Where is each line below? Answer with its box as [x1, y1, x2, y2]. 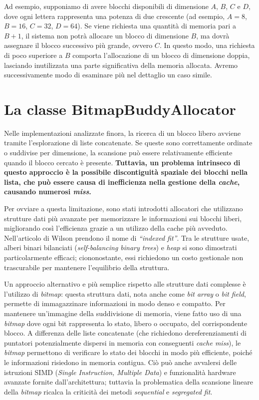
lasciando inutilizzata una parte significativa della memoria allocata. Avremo [4, 59, 238, 70]
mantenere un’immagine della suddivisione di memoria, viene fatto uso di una [4, 308, 242, 318]
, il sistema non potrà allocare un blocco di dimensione [21, 30, 189, 40]
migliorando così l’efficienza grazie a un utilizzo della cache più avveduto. [4, 223, 228, 233]
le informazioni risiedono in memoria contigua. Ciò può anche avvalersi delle [4, 357, 237, 367]
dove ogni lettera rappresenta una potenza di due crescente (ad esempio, [4, 10, 225, 21]
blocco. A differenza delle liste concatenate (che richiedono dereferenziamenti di [4, 328, 247, 338]
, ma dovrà [196, 30, 230, 40]
